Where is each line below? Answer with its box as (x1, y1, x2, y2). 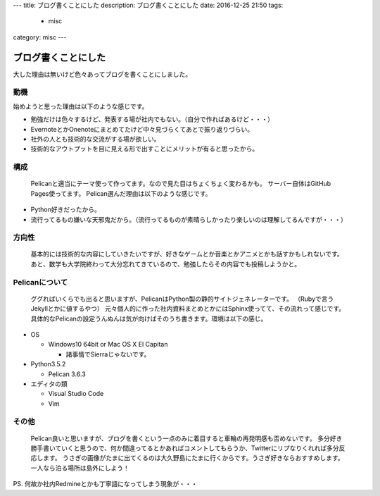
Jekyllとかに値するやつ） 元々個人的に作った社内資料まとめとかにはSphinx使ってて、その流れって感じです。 (30, 304, 346, 313)
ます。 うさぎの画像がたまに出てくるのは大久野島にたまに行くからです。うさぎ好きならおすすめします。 (42, 454, 344, 462)
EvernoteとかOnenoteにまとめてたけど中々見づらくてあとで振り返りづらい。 (30, 125, 254, 133)
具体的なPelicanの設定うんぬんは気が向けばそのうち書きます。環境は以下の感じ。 (30, 314, 267, 323)
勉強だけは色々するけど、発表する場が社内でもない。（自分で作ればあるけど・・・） (30, 115, 274, 123)
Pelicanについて (13, 277, 68, 287)
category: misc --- (13, 32, 67, 42)
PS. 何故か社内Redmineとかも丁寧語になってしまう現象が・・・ (13, 480, 198, 488)
